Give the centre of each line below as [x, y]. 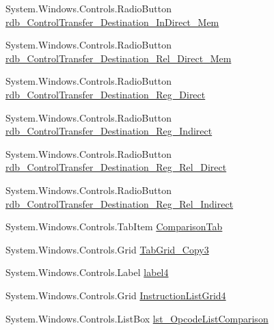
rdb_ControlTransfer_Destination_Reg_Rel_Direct [116, 167]
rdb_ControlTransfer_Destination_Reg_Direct [106, 94]
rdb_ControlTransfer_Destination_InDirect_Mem [112, 22]
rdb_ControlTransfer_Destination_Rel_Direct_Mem [119, 58]
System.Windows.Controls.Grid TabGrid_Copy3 [107, 249]
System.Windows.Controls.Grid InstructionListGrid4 [116, 295]
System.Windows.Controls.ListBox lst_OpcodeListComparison [137, 318]
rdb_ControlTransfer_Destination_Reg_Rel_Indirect [120, 203]
